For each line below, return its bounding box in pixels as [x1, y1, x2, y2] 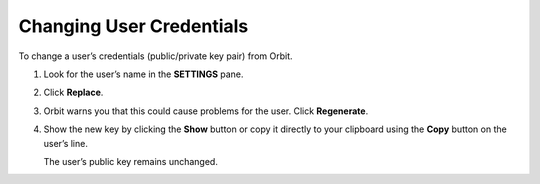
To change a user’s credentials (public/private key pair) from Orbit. [18, 50, 293, 62]
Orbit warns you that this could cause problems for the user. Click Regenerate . [43, 105, 369, 117]
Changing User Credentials [18, 15, 249, 37]
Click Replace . [43, 86, 104, 99]
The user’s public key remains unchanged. [43, 155, 219, 167]
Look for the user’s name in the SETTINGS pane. [43, 68, 244, 80]
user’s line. [43, 137, 89, 149]
